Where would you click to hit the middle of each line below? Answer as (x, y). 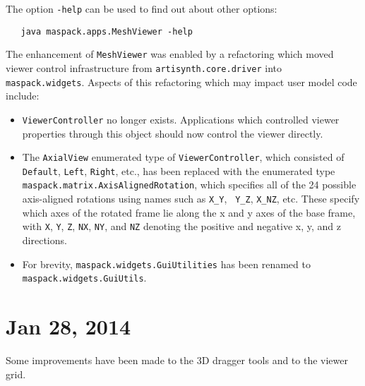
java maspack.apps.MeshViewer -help (107, 31)
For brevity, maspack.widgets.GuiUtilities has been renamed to (166, 264)
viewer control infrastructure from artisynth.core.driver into (144, 67)
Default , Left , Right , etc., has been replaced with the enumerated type (179, 170)
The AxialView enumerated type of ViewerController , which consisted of (183, 157)
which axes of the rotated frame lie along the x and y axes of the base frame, (189, 212)
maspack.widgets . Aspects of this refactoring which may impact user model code (181, 82)
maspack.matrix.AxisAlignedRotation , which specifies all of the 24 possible (189, 185)
